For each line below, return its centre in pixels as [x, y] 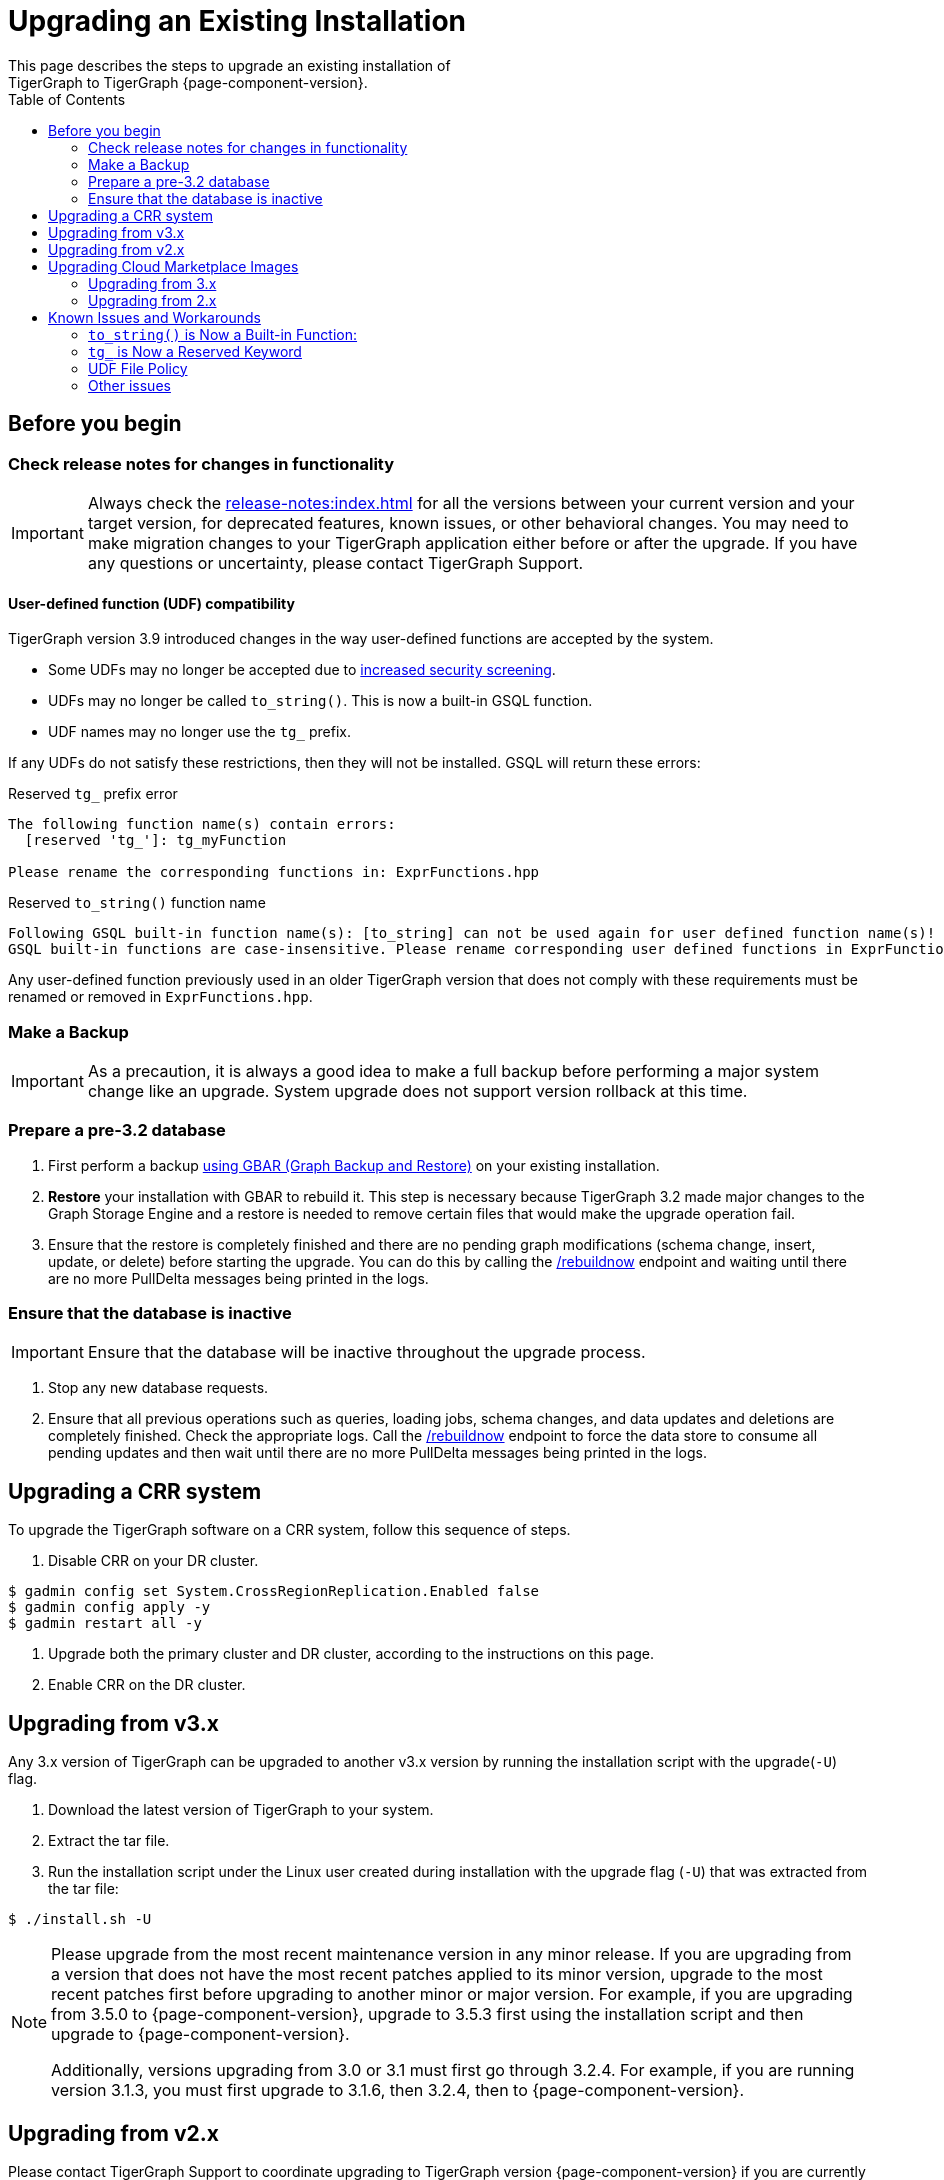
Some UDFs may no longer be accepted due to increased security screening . [302, 670]
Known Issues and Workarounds [154, 317]
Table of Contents [67, 99]
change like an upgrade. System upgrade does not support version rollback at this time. [417, 1090]
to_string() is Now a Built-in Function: [223, 334]
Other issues [129, 385]
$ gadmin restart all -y [105, 1623]
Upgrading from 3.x [152, 283]
